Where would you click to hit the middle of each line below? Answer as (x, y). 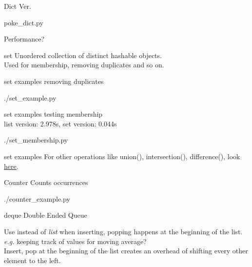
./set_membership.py (36, 140)
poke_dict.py (24, 22)
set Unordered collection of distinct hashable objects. (83, 55)
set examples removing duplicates (54, 81)
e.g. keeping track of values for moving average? (75, 241)
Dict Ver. (18, 6)
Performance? (24, 39)
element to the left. (32, 260)
